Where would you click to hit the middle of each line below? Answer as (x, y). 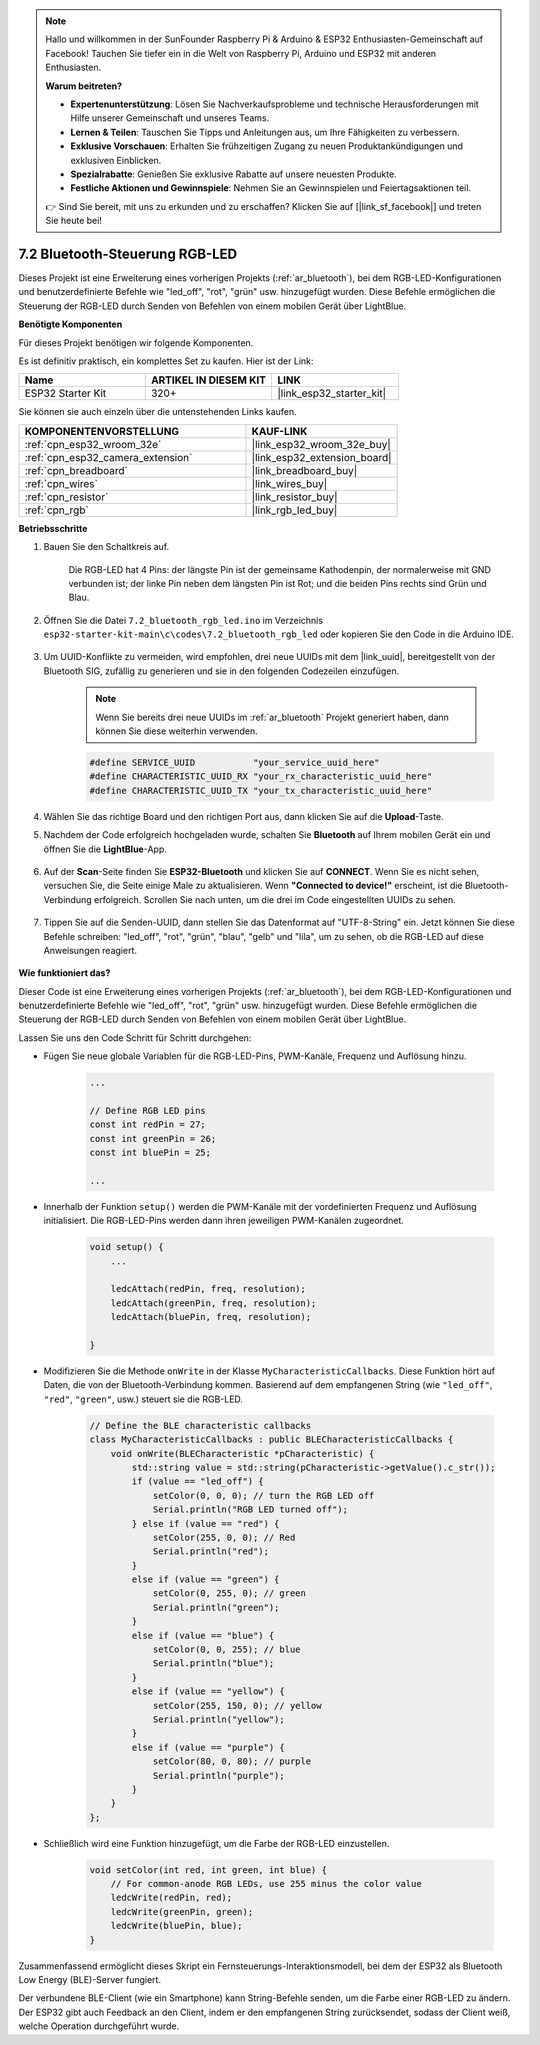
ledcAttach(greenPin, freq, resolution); (213, 1303)
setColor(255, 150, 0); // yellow (237, 1705)
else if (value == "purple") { (208, 1747)
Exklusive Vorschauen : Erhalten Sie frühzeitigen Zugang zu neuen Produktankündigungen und (267, 146)
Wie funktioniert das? (64, 973)
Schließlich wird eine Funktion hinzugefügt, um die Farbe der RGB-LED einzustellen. (216, 1843)
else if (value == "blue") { (203, 1635)
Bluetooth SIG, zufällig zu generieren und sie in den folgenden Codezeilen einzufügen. (221, 671)
